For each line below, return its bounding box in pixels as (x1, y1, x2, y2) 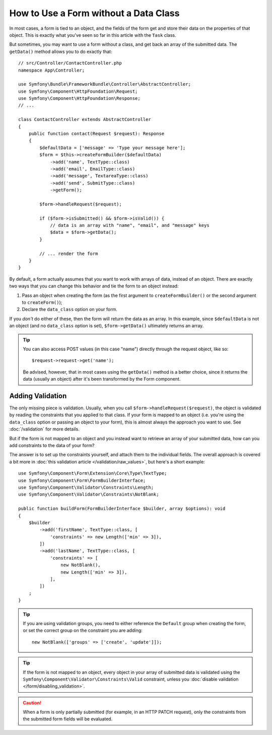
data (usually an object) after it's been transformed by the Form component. (23, 376, 181, 382)
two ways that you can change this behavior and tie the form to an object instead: (9, 283, 179, 289)
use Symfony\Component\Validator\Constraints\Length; (18, 484, 154, 490)
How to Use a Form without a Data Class (9, 8, 180, 19)
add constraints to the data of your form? (9, 442, 95, 448)
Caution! (23, 700, 42, 706)
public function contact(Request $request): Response (28, 131, 165, 137)
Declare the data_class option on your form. (22, 307, 118, 313)
